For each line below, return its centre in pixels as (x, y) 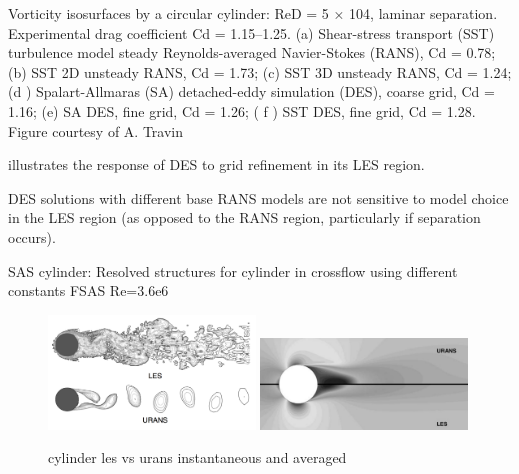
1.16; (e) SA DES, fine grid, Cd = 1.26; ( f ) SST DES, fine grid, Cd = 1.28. (242, 110)
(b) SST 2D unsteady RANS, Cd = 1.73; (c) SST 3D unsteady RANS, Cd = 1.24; (260, 71)
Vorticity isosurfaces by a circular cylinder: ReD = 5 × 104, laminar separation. (253, 13)
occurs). (32, 236)
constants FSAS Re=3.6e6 (88, 290)
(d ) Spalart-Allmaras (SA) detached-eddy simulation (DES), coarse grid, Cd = (251, 91)
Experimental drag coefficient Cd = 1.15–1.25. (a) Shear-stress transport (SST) (251, 32)
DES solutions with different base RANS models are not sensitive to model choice (258, 197)
